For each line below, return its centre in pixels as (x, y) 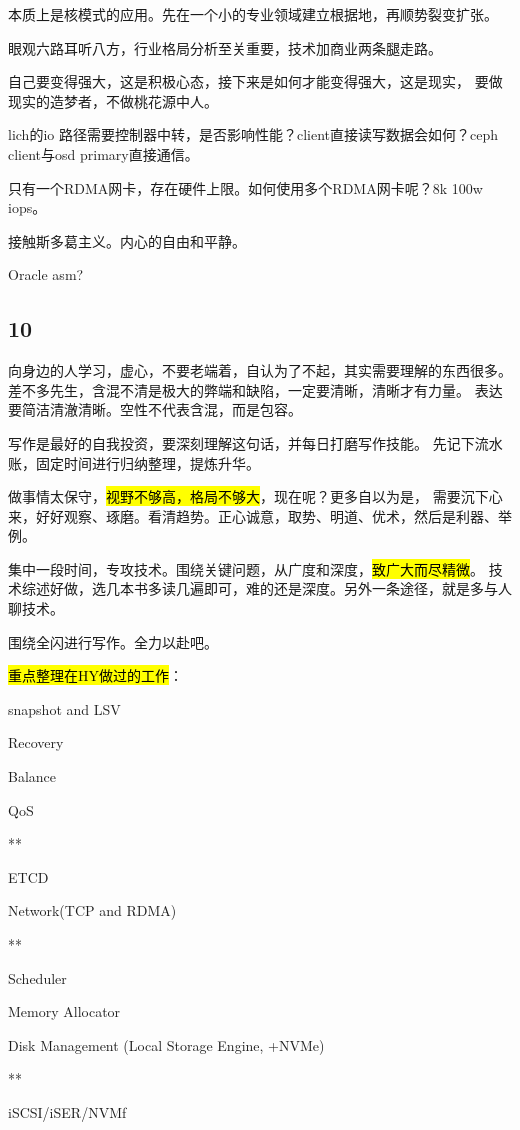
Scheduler (37, 977)
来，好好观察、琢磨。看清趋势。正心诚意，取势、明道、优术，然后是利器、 (253, 515)
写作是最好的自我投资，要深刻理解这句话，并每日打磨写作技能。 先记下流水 (255, 442)
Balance (32, 776)
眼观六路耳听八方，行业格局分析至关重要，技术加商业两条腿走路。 (225, 47)
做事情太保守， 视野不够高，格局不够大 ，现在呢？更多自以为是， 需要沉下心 (255, 496)
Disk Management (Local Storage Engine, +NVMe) (166, 1044)
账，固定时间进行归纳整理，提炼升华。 (134, 462)
